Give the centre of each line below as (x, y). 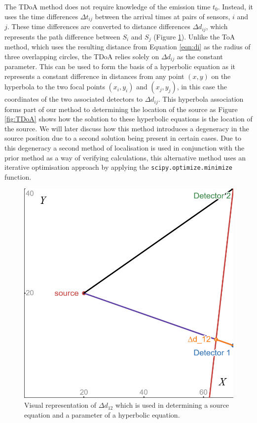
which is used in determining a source (172, 405)
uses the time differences (41, 16)
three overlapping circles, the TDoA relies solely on (82, 56)
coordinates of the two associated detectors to (73, 99)
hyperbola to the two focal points (55, 87)
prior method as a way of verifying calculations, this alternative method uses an (125, 157)
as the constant (200, 56)
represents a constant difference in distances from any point (94, 76)
